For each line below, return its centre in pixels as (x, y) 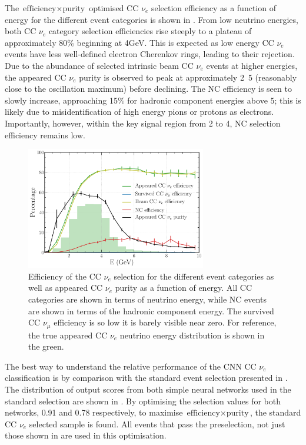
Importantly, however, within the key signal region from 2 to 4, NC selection (143, 123)
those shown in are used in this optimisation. (86, 435)
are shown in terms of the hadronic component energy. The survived (151, 310)
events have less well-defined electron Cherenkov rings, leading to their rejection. (150, 54)
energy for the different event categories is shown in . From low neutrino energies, (152, 19)
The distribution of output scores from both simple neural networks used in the (148, 389)
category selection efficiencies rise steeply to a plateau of (150, 31)
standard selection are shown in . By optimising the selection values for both (143, 401)
